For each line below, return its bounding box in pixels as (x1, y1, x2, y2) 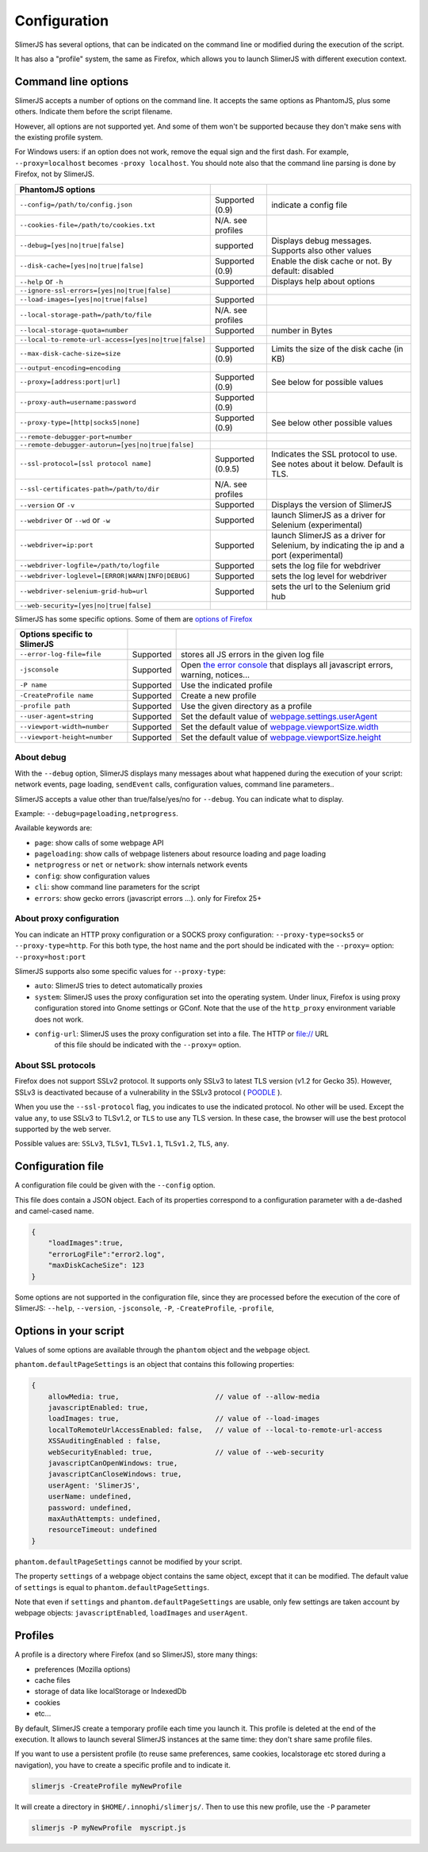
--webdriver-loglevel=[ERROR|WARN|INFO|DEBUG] (19, 572, 191, 580)
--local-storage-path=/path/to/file (19, 310, 152, 319)
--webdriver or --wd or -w (19, 514, 111, 526)
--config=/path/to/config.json (19, 201, 132, 210)
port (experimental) (270, 549, 344, 560)
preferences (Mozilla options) (34, 1664, 131, 1674)
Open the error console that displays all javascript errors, (180, 659, 394, 670)
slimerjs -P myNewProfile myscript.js (31, 1823, 186, 1832)
